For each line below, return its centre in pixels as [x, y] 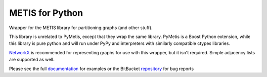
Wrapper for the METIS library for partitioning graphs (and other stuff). [81, 28]
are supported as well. [32, 60]
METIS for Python [46, 13]
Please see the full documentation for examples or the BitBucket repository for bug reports [101, 69]
